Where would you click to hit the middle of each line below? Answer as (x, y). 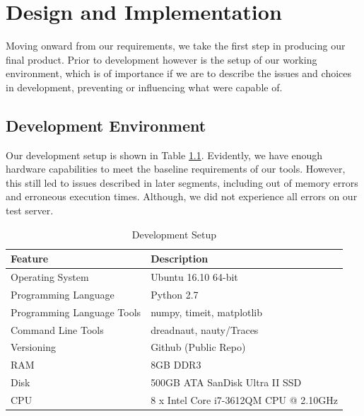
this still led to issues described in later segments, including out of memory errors (182, 182)
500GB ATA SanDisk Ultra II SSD (226, 382)
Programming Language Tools (76, 312)
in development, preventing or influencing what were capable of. (144, 87)
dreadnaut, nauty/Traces (205, 329)
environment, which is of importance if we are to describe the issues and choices (179, 73)
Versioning (33, 347)
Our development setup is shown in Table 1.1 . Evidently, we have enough (164, 155)
